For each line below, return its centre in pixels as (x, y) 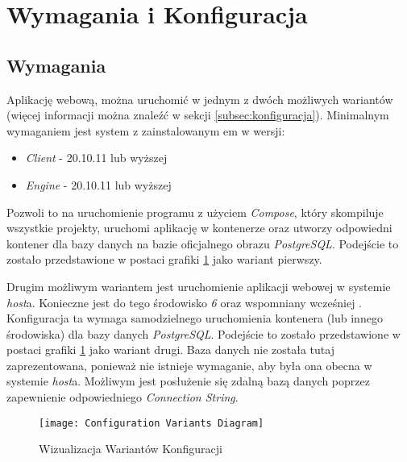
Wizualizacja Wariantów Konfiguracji (131, 449)
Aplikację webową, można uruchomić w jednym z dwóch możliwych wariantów (200, 99)
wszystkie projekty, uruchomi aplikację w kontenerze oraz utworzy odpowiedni (199, 228)
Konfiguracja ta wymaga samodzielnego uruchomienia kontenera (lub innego (195, 318)
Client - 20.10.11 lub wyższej (96, 158)
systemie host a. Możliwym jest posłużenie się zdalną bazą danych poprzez (188, 381)
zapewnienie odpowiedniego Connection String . (123, 397)
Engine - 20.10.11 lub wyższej (98, 184)
